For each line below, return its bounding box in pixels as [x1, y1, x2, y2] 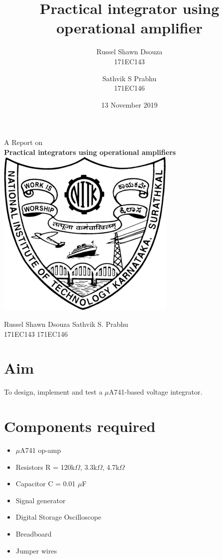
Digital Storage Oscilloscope [15, 512, 102, 522]
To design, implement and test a [4, 387, 103, 397]
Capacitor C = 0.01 [15, 478, 76, 489]
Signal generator [15, 495, 66, 505]
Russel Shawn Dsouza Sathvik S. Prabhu [4, 319, 128, 329]
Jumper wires [15, 545, 57, 556]
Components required [4, 416, 156, 436]
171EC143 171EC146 [4, 328, 68, 339]
